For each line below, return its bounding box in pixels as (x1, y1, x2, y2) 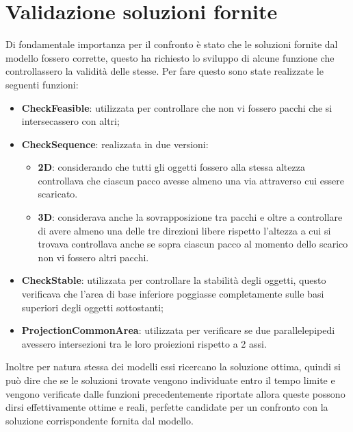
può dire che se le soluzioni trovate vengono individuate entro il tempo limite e (5, 373, 335, 387)
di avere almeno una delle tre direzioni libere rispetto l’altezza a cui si (38, 223, 331, 237)
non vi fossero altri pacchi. (38, 250, 149, 264)
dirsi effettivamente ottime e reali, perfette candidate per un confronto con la (5, 400, 328, 414)
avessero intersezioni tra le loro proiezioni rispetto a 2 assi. (21, 336, 267, 350)
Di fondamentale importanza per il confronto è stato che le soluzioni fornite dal (5, 37, 338, 51)
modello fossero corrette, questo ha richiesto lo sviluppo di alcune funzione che (5, 50, 335, 64)
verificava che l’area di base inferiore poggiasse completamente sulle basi (21, 287, 324, 301)
